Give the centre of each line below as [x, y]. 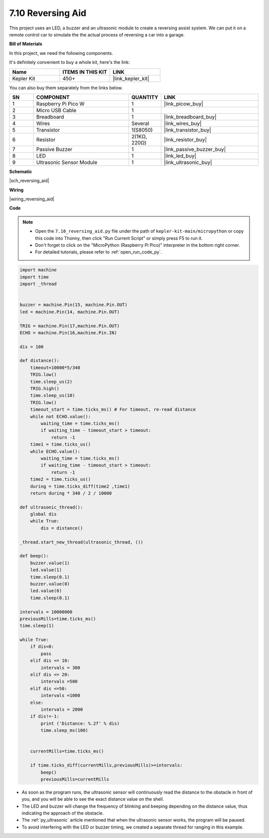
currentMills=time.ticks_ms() [67, 751]
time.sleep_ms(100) [64, 731]
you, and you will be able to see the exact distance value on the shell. [93, 799]
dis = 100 [32, 347]
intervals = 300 [61, 668]
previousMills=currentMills [75, 779]
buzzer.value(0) [50, 584]
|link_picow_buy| [184, 104]
